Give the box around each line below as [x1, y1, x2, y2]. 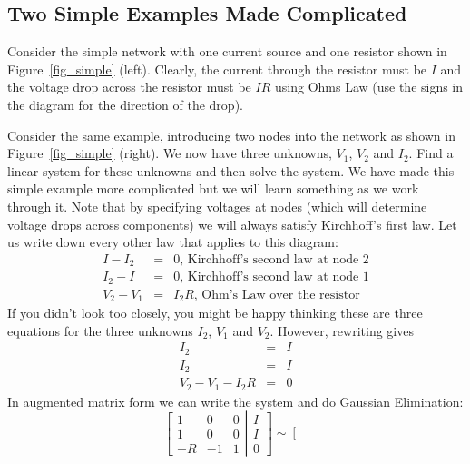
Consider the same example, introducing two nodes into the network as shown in [7, 125, 455, 144]
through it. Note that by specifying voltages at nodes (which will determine [7, 196, 427, 215]
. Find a [408, 143, 454, 163]
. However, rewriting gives [269, 321, 414, 340]
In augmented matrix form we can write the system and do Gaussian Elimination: [7, 391, 464, 410]
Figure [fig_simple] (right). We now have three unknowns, [7, 143, 332, 163]
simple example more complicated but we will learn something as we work [7, 179, 419, 198]
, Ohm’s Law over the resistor [193, 288, 360, 301]
